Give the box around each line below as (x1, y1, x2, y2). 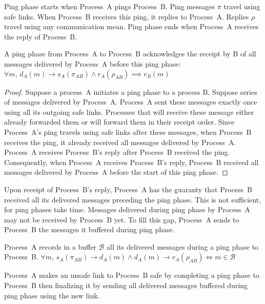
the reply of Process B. (4, 31, 77, 42)
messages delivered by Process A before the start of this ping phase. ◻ (4, 167, 228, 177)
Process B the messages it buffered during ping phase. (4, 224, 175, 235)
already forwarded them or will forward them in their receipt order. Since (4, 116, 235, 127)
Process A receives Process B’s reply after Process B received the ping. (4, 147, 230, 157)
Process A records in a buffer (4, 241, 96, 252)
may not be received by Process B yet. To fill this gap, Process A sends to (4, 214, 239, 225)
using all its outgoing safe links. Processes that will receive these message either (4, 106, 254, 117)
